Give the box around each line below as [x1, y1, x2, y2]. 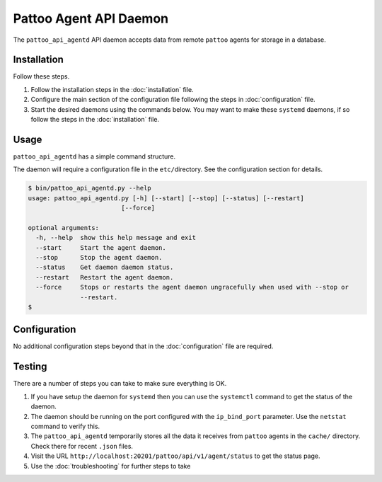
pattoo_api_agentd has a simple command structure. [13, 152, 176, 161]
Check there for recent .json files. [30, 442, 134, 450]
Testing [13, 361, 47, 373]
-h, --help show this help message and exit [35, 234, 196, 242]
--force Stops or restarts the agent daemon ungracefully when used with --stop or [35, 283, 349, 292]
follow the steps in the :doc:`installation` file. [30, 115, 159, 124]
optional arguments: [28, 224, 99, 231]
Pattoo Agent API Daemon [13, 11, 169, 26]
